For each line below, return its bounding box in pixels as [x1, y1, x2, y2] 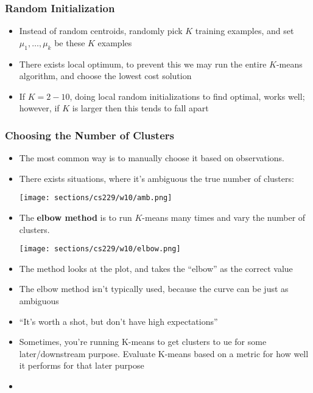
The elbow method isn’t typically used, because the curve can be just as [19, 282, 289, 295]
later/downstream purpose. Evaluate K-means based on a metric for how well [19, 347, 309, 360]
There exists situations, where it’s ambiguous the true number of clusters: [19, 172, 294, 184]
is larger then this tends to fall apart [72, 102, 209, 114]
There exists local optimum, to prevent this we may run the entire [19, 57, 267, 70]
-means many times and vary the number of [142, 211, 306, 224]
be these [54, 36, 85, 49]
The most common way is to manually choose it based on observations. [19, 151, 285, 164]
